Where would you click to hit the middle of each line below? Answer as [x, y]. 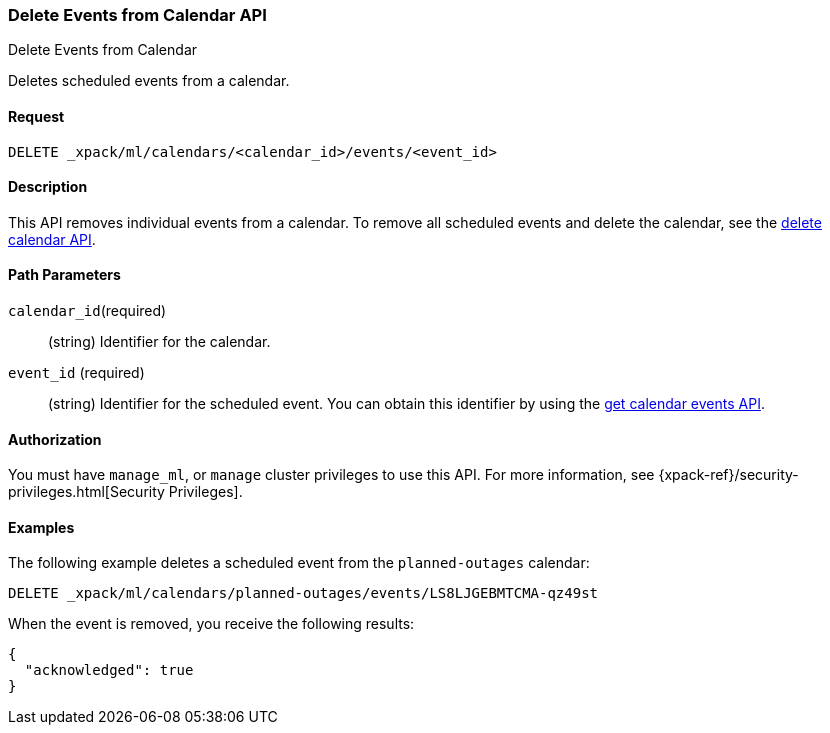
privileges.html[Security [86, 492]
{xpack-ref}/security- [728, 475]
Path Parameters [64, 275]
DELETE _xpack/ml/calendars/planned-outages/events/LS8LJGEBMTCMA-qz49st [303, 593]
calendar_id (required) [87, 311]
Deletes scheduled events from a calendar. [149, 81]
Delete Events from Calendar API [137, 15]
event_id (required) [76, 373]
